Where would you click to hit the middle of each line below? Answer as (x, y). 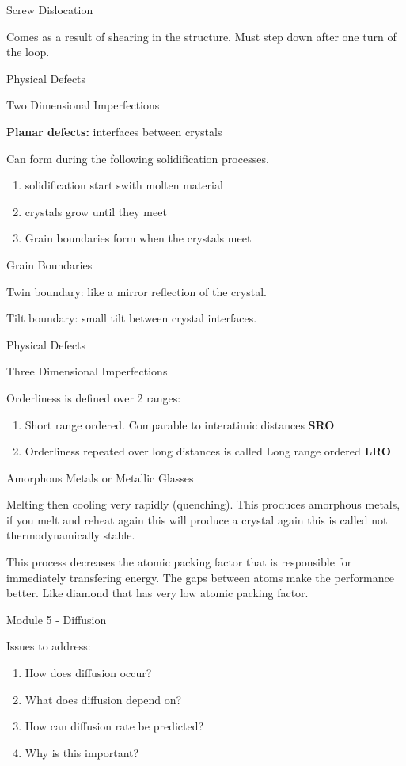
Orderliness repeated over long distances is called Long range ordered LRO (208, 451)
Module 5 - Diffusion (57, 619)
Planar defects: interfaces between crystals (114, 131)
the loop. (28, 52)
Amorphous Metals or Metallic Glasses (100, 477)
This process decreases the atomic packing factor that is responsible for (179, 562)
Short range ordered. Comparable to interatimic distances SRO (180, 424)
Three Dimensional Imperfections (87, 371)
